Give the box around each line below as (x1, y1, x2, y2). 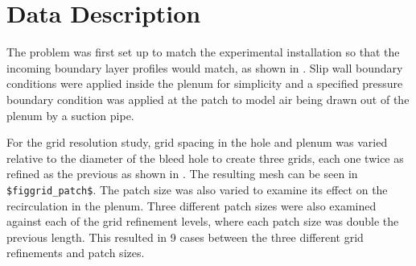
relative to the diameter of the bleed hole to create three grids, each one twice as (6, 149, 404, 166)
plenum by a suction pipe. (6, 106, 134, 123)
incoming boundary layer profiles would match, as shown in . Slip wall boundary (6, 59, 403, 76)
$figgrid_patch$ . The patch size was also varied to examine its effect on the (6, 181, 388, 197)
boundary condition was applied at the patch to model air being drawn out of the (6, 90, 410, 107)
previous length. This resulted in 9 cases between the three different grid (6, 228, 364, 245)
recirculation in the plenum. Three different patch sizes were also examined (6, 197, 377, 214)
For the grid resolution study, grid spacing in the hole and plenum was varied (6, 134, 388, 151)
